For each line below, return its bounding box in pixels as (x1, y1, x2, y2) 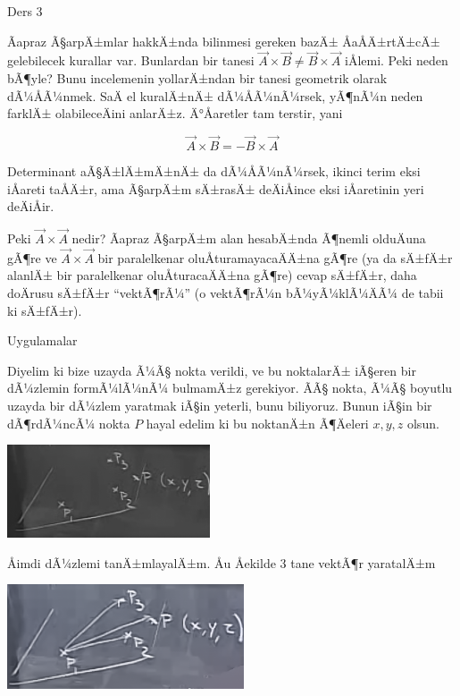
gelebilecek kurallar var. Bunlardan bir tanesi (7, 51, 255, 70)
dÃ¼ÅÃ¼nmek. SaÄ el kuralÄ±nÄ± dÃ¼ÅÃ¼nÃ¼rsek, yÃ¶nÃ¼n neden (7, 86, 423, 105)
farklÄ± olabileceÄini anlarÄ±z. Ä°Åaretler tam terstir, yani (7, 104, 343, 123)
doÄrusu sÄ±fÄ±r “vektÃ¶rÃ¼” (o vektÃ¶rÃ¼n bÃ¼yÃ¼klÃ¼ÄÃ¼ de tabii (7, 284, 444, 301)
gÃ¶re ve (7, 248, 57, 267)
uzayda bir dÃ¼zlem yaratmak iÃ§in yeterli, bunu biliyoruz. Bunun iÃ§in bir (7, 395, 432, 414)
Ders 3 (7, 2, 43, 20)
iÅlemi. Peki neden (345, 51, 448, 70)
